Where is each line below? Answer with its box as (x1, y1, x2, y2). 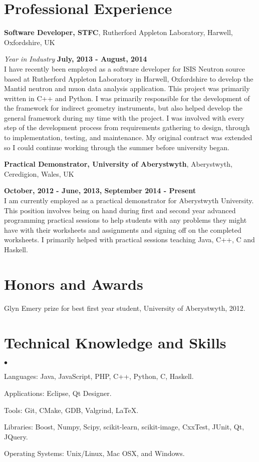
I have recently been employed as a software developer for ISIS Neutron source (4, 63, 245, 74)
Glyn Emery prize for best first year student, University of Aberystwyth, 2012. (4, 302, 245, 313)
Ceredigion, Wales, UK (4, 168, 74, 179)
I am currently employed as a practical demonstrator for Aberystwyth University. (4, 195, 254, 206)
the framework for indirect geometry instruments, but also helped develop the (4, 103, 243, 113)
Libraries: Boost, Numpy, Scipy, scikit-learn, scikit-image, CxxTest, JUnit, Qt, (4, 421, 244, 432)
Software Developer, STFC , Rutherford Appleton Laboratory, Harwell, (4, 27, 233, 38)
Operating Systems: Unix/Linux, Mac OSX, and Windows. (4, 448, 185, 458)
